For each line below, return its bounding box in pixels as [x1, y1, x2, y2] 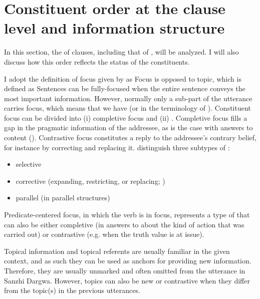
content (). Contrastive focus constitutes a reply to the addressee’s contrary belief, [4, 132, 256, 143]
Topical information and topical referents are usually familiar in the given [4, 245, 230, 256]
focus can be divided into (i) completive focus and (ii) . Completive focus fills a [4, 112, 247, 123]
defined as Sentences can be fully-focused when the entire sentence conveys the [4, 83, 245, 94]
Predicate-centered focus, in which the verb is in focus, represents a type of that [4, 209, 250, 220]
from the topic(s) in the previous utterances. [4, 285, 140, 295]
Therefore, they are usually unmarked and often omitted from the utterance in [4, 265, 245, 275]
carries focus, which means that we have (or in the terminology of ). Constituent [4, 103, 251, 113]
